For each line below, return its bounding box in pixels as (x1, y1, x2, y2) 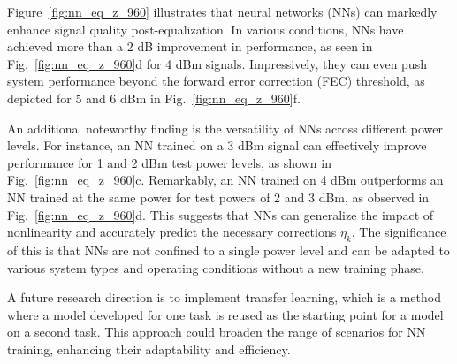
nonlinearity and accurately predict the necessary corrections (7, 223, 337, 241)
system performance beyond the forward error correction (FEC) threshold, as (7, 72, 425, 90)
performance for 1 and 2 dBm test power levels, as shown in (7, 153, 331, 171)
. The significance (351, 223, 446, 241)
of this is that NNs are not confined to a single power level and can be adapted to (7, 240, 450, 259)
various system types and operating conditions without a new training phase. (7, 258, 424, 277)
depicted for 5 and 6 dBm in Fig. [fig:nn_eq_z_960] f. (7, 88, 301, 107)
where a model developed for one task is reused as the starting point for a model (7, 305, 444, 323)
